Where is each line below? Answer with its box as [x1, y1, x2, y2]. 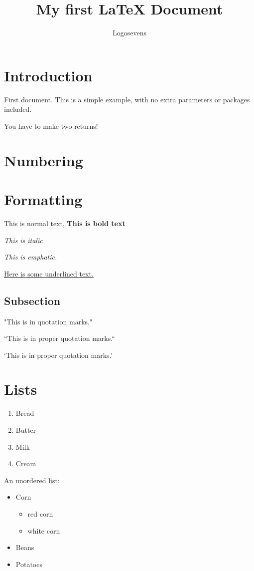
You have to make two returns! [4, 120, 98, 131]
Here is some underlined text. [4, 268, 94, 279]
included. [4, 104, 32, 114]
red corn [27, 508, 53, 519]
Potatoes [15, 559, 42, 569]
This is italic [4, 235, 43, 245]
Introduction [4, 65, 93, 85]
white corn [27, 525, 60, 536]
